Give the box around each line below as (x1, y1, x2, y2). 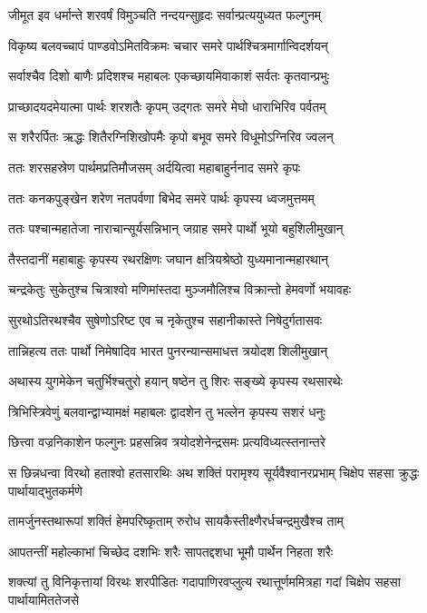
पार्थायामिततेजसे (8, 589, 80, 608)
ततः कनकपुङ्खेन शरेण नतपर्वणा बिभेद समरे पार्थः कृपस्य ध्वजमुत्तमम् (8, 188, 315, 207)
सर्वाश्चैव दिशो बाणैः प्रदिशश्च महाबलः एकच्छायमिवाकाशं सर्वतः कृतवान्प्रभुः (8, 66, 330, 85)
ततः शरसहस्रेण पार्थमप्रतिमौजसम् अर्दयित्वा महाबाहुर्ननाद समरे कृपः (8, 157, 301, 176)
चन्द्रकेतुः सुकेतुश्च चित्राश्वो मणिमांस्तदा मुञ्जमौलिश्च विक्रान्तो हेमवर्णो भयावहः (8, 280, 351, 299)
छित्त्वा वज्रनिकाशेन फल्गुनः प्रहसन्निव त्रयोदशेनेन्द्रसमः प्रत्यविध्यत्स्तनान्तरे (8, 432, 325, 451)
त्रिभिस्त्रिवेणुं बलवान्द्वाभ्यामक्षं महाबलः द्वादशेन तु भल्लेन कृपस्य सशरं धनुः (8, 401, 325, 420)
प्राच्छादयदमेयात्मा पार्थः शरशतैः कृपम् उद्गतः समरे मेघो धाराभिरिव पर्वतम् (8, 96, 326, 115)
